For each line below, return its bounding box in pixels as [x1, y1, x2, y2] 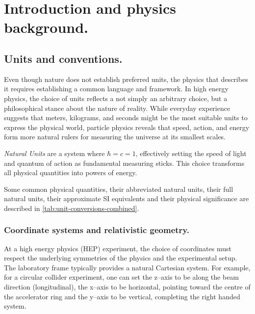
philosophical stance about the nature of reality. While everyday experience [4, 103, 230, 113]
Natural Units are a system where [4, 148, 105, 158]
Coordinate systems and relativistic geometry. [4, 224, 189, 236]
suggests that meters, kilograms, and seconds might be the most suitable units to [4, 112, 248, 123]
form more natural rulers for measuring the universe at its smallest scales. [4, 131, 226, 142]
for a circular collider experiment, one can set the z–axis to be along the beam [4, 272, 239, 282]
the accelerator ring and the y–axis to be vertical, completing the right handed [4, 291, 240, 301]
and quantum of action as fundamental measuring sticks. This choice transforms [4, 157, 245, 168]
